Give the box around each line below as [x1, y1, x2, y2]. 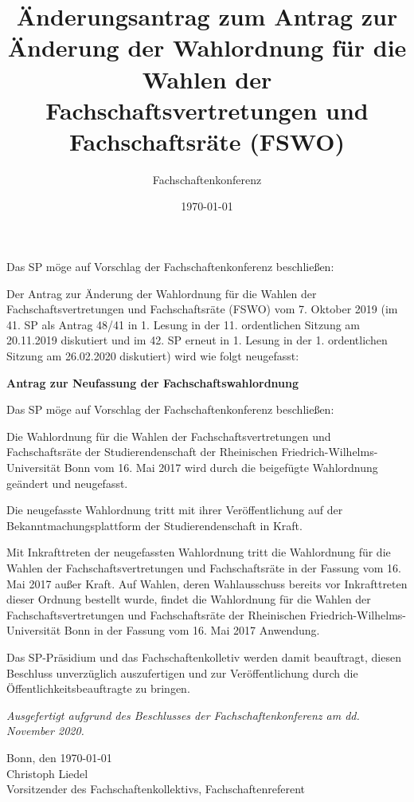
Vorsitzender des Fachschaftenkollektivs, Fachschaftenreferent [6, 780, 306, 797]
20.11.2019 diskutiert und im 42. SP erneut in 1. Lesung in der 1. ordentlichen [6, 332, 388, 348]
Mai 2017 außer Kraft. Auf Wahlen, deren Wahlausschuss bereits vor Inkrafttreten [6, 575, 408, 592]
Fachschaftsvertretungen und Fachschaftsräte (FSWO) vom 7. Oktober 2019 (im [6, 301, 398, 317]
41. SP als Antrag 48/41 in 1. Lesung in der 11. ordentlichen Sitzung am [6, 316, 361, 332]
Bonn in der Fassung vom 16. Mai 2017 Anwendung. [64, 622, 320, 639]
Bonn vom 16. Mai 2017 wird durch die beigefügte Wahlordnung [64, 459, 378, 475]
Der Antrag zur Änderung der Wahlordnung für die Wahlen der [6, 285, 317, 301]
